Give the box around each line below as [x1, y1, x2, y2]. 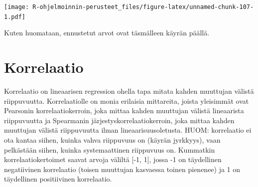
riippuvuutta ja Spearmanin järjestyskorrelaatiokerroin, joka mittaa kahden [4, 115, 235, 125]
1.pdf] [4, 13, 25, 20]
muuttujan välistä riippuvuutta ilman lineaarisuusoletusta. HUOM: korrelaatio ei [4, 125, 252, 135]
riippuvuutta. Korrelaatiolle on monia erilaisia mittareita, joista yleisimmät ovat [4, 95, 249, 106]
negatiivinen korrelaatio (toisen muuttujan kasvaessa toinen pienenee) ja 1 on [4, 164, 241, 174]
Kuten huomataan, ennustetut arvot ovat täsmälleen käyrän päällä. [4, 27, 210, 38]
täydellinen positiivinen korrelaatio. [4, 174, 112, 184]
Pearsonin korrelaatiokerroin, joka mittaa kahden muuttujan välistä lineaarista [4, 105, 244, 116]
